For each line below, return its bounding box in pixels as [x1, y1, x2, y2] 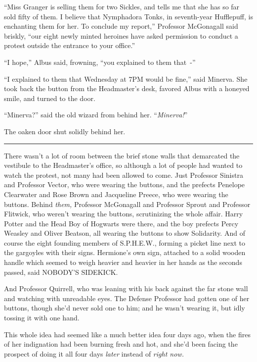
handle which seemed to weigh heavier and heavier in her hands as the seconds [4, 257, 242, 267]
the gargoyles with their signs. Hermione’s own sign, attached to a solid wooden [4, 247, 246, 258]
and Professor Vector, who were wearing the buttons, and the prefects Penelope [4, 179, 245, 190]
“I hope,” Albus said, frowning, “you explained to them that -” [4, 56, 196, 67]
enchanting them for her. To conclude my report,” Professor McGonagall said [4, 21, 238, 31]
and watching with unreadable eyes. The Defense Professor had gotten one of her [4, 293, 250, 303]
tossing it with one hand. [4, 312, 80, 323]
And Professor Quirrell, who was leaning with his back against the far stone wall [4, 283, 248, 294]
